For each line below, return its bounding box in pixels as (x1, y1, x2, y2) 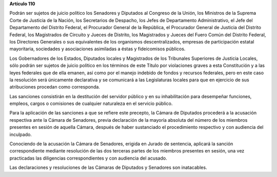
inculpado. (9, 131, 32, 138)
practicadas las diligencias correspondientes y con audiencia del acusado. (9, 155, 167, 161)
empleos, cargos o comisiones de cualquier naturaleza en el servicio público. (9, 100, 173, 107)
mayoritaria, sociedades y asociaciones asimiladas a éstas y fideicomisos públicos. (9, 46, 186, 52)
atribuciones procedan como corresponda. (9, 84, 100, 90)
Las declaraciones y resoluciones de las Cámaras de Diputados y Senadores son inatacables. (9, 164, 207, 171)
